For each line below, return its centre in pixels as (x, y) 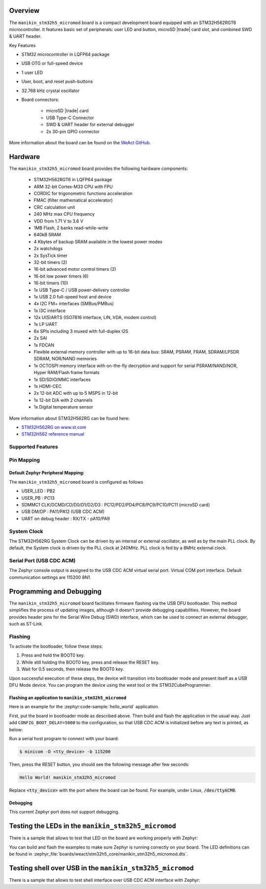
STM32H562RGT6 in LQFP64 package (73, 180)
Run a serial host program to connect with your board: (64, 739)
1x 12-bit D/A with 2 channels (63, 400)
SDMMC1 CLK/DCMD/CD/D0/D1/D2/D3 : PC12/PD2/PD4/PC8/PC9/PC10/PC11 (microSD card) (116, 505)
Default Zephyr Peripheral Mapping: (47, 473)
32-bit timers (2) (50, 262)
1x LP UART (46, 324)
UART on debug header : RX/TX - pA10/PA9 (66, 518)
